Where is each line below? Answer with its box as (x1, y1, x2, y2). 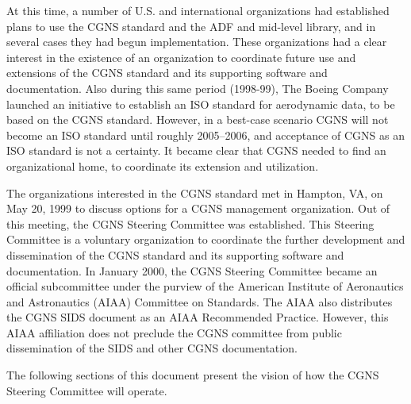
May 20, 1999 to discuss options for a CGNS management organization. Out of (6, 200, 390, 217)
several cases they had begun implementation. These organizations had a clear (6, 33, 387, 50)
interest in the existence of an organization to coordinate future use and (6, 48, 356, 65)
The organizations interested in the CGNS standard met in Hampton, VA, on (6, 184, 383, 201)
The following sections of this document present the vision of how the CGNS (6, 367, 379, 383)
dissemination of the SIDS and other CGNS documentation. (6, 340, 298, 356)
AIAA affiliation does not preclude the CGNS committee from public (6, 324, 342, 341)
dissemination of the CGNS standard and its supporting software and (6, 246, 344, 263)
